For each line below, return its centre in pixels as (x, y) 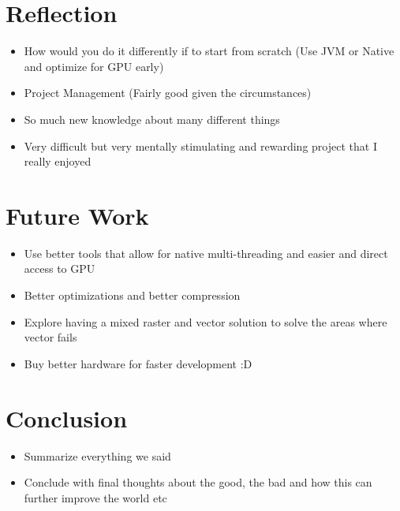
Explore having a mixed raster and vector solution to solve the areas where (206, 321)
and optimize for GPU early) (94, 66)
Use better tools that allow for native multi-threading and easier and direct (206, 253)
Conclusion (67, 418)
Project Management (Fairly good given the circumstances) (168, 93)
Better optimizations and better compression (132, 295)
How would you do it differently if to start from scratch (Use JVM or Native (209, 51)
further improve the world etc (95, 497)
